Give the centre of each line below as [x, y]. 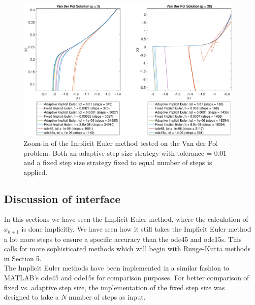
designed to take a [32, 297]
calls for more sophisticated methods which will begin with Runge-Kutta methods [127, 249]
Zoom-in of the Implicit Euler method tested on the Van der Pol [121, 143]
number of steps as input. [107, 297]
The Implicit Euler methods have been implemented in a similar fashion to [117, 268]
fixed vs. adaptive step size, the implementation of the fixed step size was [114, 287]
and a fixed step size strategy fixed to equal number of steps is [118, 162]
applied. [36, 172]
